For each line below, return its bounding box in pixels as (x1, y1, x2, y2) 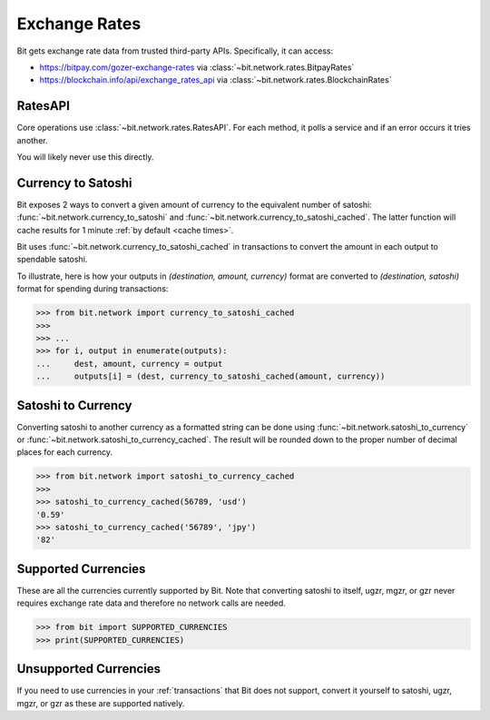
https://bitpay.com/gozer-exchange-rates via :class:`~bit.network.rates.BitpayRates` (39, 62, 355, 73)
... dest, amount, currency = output (35, 359, 223, 369)
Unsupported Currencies (16, 661, 162, 676)
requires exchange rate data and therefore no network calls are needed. (16, 597, 286, 608)
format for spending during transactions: (16, 283, 169, 294)
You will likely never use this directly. (16, 152, 154, 163)
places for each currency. (16, 447, 113, 458)
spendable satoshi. (16, 254, 88, 265)
